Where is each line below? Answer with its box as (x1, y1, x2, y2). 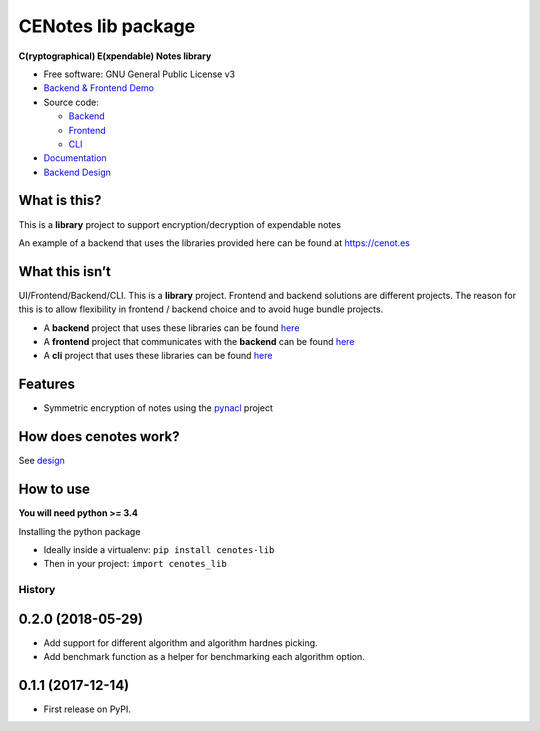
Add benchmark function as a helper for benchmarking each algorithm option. (43, 651, 365, 663)
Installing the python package (18, 525, 141, 537)
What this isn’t (18, 263, 112, 280)
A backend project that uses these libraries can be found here (43, 321, 300, 334)
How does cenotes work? (18, 428, 180, 445)
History (18, 583, 56, 597)
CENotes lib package (18, 15, 196, 37)
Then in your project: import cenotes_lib (43, 558, 227, 570)
